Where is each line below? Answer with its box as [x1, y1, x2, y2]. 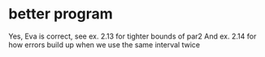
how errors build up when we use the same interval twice [8, 39, 201, 49]
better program [8, 5, 114, 23]
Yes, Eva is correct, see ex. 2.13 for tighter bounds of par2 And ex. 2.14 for [8, 31, 257, 41]
